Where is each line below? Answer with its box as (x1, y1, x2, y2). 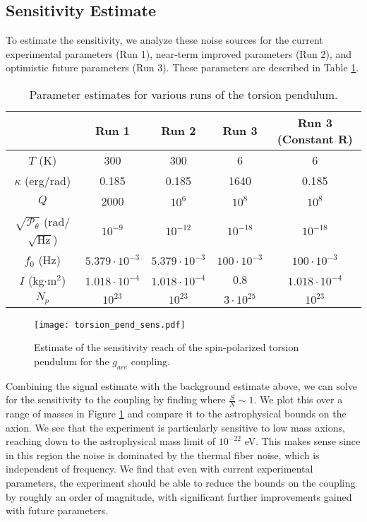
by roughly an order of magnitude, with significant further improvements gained (6, 489, 352, 504)
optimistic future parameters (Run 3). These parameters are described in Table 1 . (6, 60, 359, 75)
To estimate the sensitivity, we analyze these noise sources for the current (6, 32, 323, 47)
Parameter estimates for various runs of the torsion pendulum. (29, 85, 338, 102)
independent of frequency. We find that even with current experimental (6, 461, 313, 476)
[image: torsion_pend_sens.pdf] (34, 319, 186, 330)
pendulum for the (34, 353, 109, 368)
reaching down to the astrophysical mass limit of (6, 434, 216, 449)
